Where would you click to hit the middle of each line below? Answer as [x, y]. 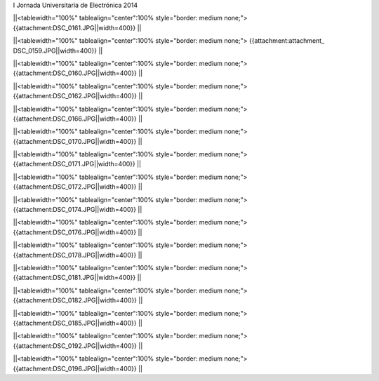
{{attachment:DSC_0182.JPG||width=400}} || [78, 300]
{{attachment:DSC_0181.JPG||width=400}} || [77, 278]
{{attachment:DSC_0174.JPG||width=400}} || [78, 210]
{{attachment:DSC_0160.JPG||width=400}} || [78, 73]
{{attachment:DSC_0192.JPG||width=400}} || [78, 346]
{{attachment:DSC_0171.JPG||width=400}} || [77, 164]
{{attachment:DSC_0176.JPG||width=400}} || [78, 232]
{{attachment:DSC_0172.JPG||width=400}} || [78, 187]
